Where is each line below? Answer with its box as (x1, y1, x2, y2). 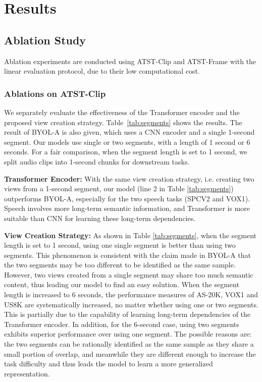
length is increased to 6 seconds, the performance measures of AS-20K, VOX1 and (4, 289, 258, 300)
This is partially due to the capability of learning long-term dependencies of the (4, 309, 251, 319)
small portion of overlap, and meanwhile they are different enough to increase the (4, 348, 256, 359)
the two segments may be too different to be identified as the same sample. (4, 259, 236, 270)
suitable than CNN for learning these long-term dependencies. (4, 212, 196, 223)
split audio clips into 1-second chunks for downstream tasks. (4, 156, 190, 167)
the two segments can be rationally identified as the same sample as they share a (4, 339, 254, 349)
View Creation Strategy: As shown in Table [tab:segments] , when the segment (4, 230, 257, 240)
